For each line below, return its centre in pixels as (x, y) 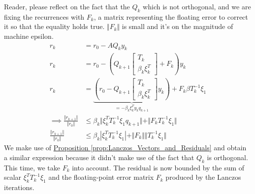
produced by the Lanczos (203, 177)
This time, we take (32, 167)
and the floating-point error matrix (101, 177)
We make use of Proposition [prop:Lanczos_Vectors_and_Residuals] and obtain (125, 148)
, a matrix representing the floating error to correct (171, 16)
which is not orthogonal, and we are (197, 6)
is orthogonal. (227, 157)
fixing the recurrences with (44, 16)
